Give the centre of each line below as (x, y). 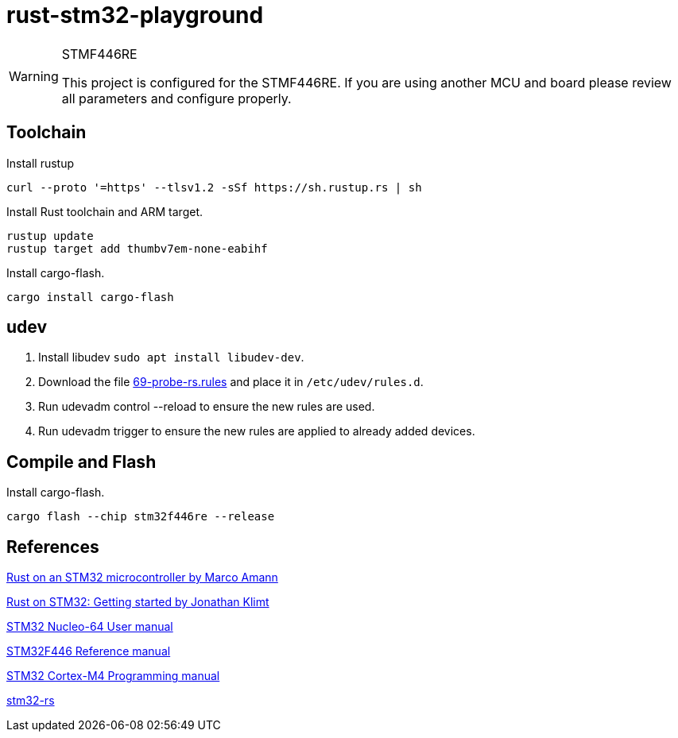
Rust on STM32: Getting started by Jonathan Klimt (138, 602)
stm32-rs (31, 701)
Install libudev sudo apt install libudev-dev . (171, 357)
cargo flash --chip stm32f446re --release (141, 517)
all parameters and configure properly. (176, 98)
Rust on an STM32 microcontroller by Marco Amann (142, 578)
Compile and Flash (81, 462)
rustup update (50, 236)
